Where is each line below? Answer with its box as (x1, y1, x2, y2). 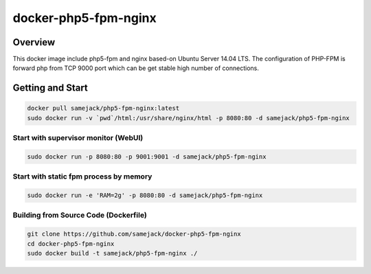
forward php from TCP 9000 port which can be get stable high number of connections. (12, 64, 259, 72)
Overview (12, 36, 56, 48)
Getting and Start (12, 82, 89, 94)
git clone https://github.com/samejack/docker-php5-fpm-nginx (27, 230, 241, 238)
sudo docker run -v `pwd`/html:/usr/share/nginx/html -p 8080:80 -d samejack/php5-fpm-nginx (27, 114, 350, 122)
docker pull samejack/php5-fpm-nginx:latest (27, 104, 180, 113)
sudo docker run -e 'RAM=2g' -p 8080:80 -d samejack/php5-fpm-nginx (27, 192, 263, 199)
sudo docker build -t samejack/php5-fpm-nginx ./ (27, 249, 198, 258)
